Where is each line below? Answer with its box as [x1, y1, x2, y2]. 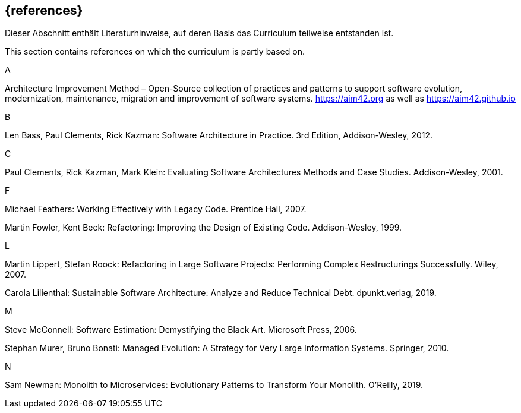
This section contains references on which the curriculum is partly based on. [5, 46, 305, 57]
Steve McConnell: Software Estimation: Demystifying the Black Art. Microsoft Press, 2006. [5, 324, 357, 335]
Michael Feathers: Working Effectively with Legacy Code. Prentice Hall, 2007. [5, 204, 307, 215]
